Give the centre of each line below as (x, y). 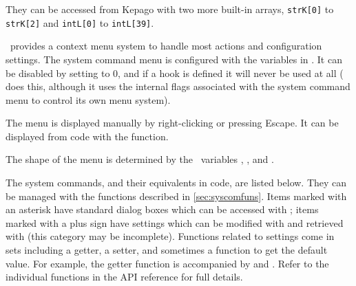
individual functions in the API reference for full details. (124, 277)
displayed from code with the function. (87, 136)
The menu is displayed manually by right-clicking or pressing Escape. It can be (172, 123)
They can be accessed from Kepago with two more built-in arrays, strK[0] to (170, 9)
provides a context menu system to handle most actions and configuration (166, 46)
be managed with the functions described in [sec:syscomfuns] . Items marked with (176, 196)
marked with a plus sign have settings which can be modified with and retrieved (175, 222)
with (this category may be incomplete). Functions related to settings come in (170, 236)
